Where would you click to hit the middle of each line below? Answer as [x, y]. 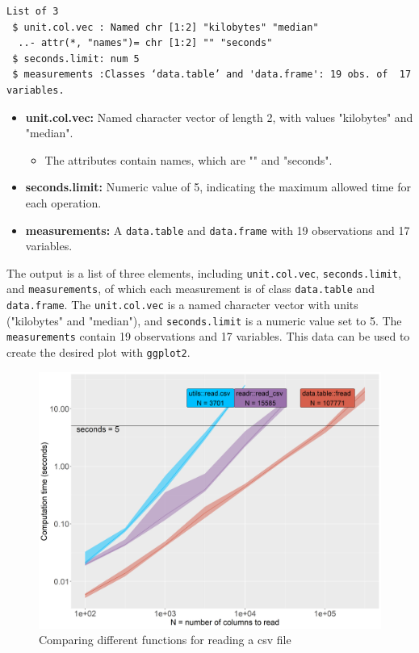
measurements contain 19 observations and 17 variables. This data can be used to [208, 336]
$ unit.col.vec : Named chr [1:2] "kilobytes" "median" [166, 27]
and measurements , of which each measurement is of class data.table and [191, 289]
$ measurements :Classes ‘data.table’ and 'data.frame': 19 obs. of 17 [212, 75]
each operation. [63, 202]
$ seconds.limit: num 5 [76, 59]
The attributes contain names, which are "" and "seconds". [189, 159]
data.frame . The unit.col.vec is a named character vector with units [182, 305]
